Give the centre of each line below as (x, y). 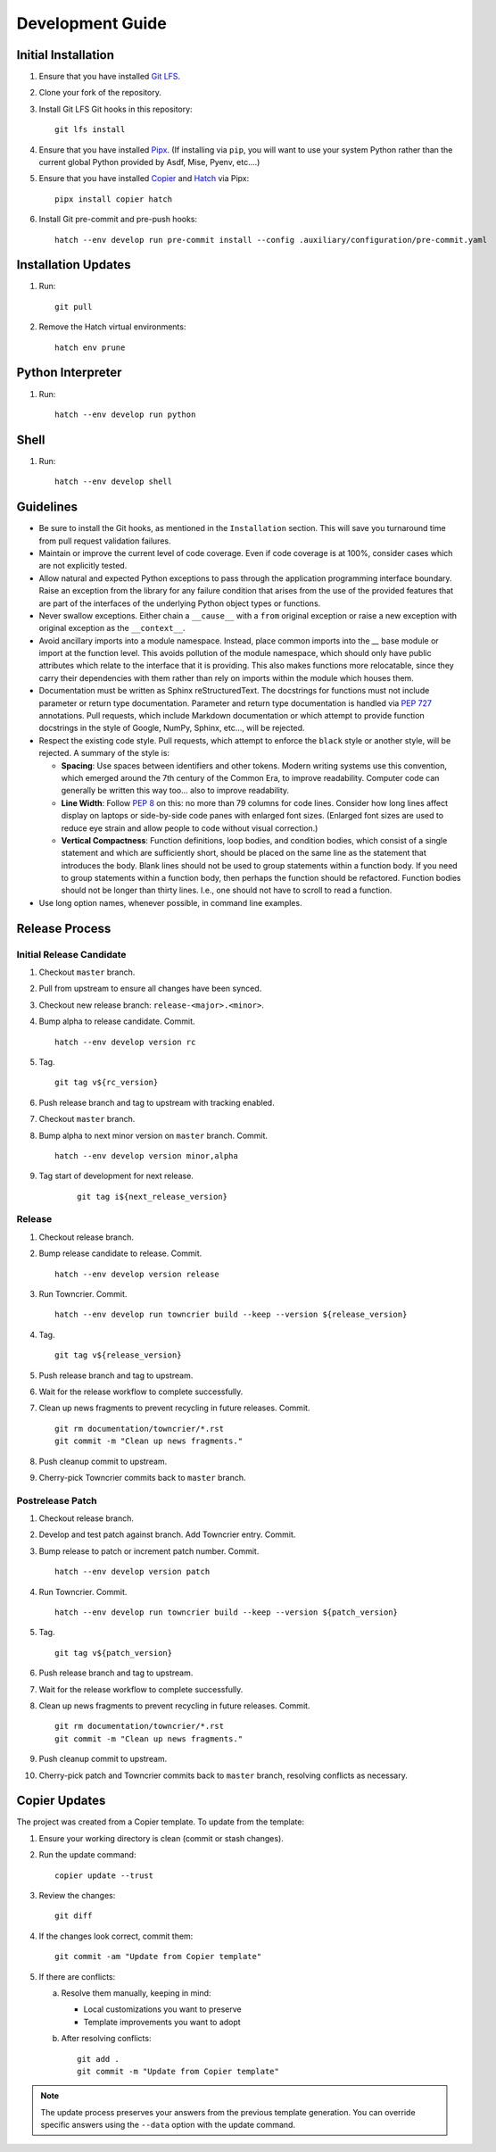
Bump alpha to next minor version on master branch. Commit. (153, 1135)
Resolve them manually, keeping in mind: (136, 1993)
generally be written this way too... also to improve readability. (175, 791)
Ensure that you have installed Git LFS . (110, 77)
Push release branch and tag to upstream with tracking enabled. (157, 1102)
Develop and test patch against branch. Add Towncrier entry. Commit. (167, 1534)
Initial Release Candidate (71, 954)
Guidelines (47, 507)
